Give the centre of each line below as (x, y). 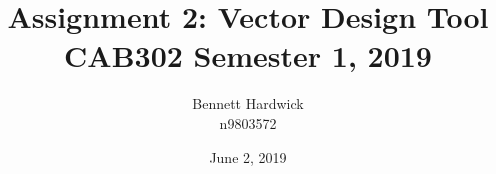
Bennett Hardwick (248, 103)
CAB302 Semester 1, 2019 (248, 55)
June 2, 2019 (248, 156)
